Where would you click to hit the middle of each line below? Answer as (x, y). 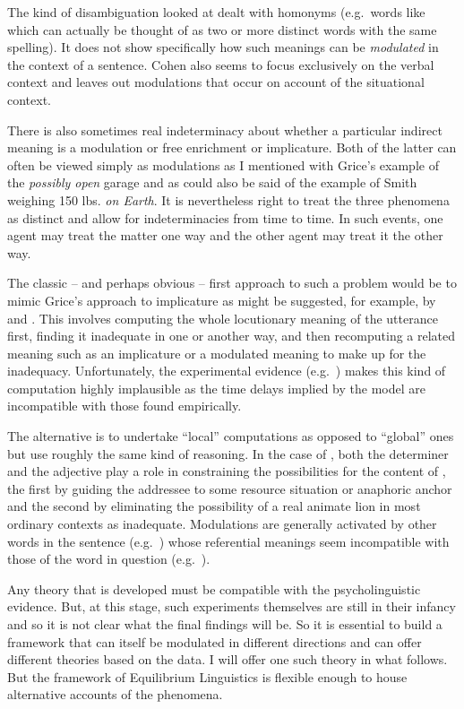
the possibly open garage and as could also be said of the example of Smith (212, 182)
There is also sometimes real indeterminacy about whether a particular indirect (225, 130)
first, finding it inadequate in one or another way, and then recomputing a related (232, 336)
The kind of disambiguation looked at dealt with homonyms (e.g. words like (216, 12)
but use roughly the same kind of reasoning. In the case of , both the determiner (228, 453)
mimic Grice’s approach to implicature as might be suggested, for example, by (222, 300)
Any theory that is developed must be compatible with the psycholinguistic (214, 588)
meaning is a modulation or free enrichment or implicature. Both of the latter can (232, 147)
